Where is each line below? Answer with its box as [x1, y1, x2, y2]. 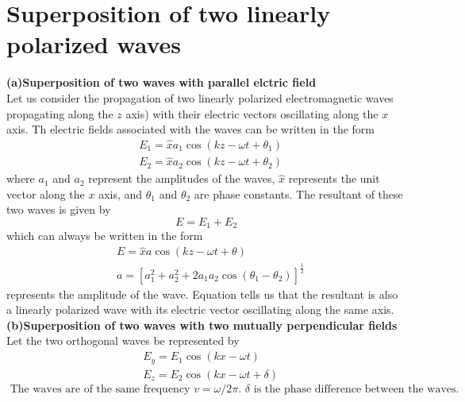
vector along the [6, 185, 85, 202]
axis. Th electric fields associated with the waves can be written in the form [6, 121, 375, 137]
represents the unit [288, 170, 380, 187]
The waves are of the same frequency [10, 383, 190, 395]
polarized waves [6, 28, 182, 60]
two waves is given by [6, 201, 111, 218]
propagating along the [6, 105, 113, 122]
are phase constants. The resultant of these [194, 185, 403, 202]
